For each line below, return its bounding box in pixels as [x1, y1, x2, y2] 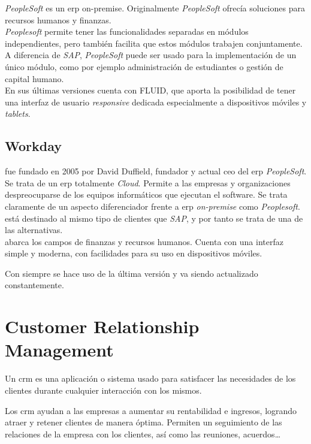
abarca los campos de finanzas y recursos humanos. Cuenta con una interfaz [5, 235, 283, 247]
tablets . [5, 107, 31, 120]
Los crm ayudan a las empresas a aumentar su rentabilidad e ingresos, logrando [5, 404, 297, 416]
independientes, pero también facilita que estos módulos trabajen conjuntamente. [5, 37, 303, 49]
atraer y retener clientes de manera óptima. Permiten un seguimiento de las [5, 416, 282, 428]
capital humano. [5, 72, 64, 84]
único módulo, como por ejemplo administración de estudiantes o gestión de [5, 60, 283, 73]
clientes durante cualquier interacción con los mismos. [5, 383, 202, 396]
